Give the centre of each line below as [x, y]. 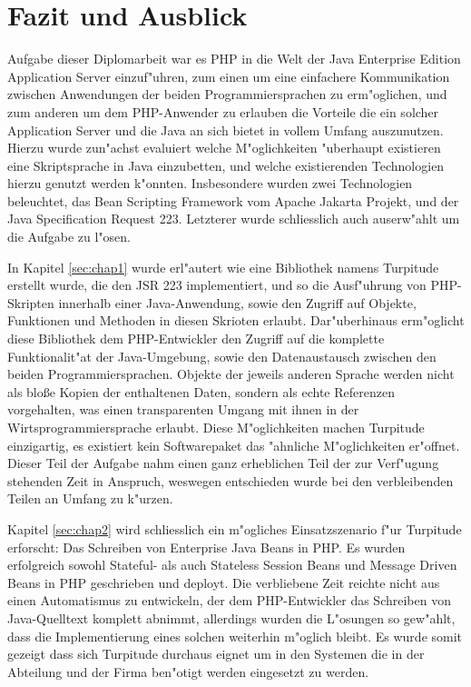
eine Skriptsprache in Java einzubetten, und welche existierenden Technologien [226, 165]
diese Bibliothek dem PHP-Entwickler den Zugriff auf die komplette [196, 339]
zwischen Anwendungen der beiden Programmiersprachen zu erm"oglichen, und [227, 94]
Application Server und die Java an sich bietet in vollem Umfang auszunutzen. [226, 129]
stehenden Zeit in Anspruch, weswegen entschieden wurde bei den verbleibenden [231, 480]
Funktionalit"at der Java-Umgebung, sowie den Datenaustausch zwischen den [222, 356]
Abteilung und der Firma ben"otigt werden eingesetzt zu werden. [188, 671]
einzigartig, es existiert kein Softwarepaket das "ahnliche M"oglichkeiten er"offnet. [234, 445]
